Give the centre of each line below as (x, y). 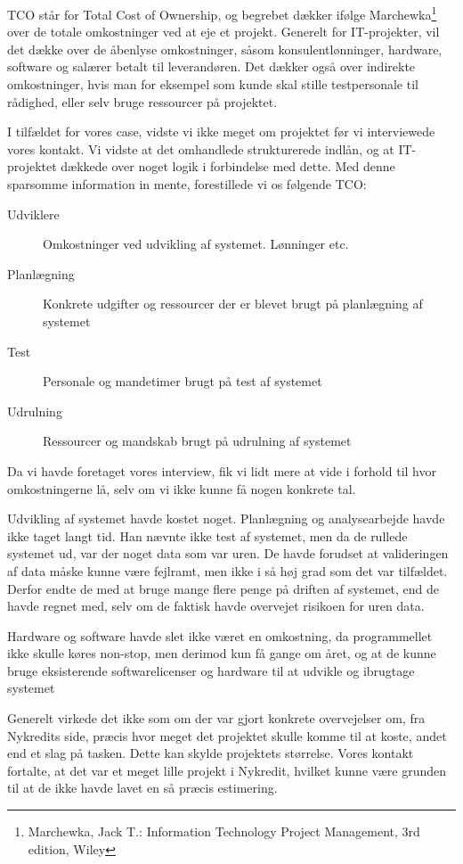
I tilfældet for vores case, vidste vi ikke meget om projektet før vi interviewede (221, 132)
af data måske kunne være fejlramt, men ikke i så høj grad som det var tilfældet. (227, 570)
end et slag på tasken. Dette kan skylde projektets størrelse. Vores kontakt (211, 753)
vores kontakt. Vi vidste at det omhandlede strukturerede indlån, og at (201, 148)
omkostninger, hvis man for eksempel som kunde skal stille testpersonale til (213, 84)
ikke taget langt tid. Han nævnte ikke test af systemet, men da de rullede (207, 535)
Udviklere (33, 214)
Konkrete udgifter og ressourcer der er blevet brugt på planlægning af (233, 304)
